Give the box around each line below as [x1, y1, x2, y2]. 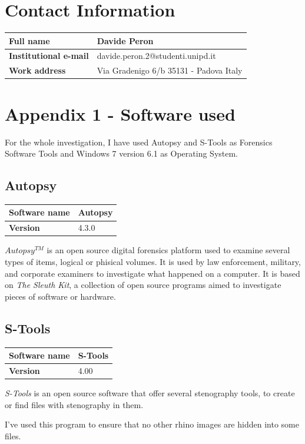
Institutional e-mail [9, 49, 89, 62]
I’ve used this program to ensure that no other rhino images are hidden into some [5, 418, 299, 430]
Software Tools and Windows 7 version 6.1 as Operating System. [5, 147, 238, 160]
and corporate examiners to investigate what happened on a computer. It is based [5, 267, 300, 279]
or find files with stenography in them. [5, 398, 144, 410]
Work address [9, 64, 66, 77]
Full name [9, 34, 50, 47]
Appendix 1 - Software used [5, 101, 236, 125]
